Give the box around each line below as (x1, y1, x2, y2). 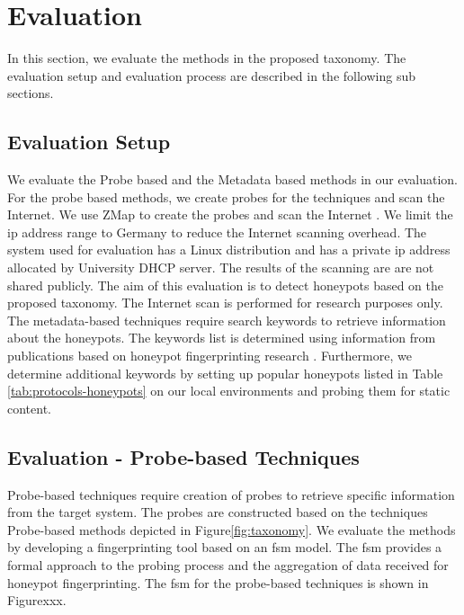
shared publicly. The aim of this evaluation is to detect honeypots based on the (7, 275, 443, 294)
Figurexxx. (7, 591, 67, 610)
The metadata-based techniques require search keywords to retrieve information (7, 310, 446, 329)
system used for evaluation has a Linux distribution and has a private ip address (7, 240, 451, 259)
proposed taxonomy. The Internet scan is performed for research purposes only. (7, 293, 443, 312)
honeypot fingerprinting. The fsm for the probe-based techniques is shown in (7, 573, 429, 592)
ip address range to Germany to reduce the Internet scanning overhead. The (7, 222, 427, 241)
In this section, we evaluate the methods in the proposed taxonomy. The (7, 49, 406, 67)
